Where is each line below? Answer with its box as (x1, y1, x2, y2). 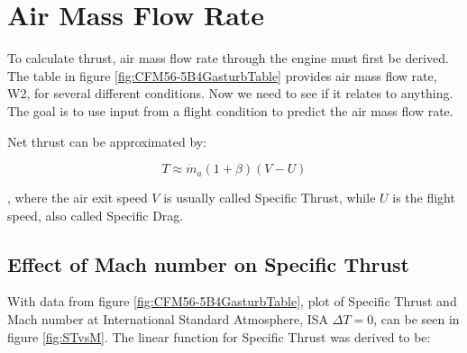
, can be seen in (373, 310, 460, 329)
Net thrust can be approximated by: (7, 131, 207, 150)
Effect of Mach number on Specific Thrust (7, 249, 409, 277)
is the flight (392, 188, 455, 207)
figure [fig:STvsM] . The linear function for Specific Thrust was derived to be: (7, 327, 431, 346)
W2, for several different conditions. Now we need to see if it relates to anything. (7, 84, 453, 103)
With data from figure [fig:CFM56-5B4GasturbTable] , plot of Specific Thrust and (7, 292, 457, 311)
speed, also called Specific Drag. (7, 205, 184, 224)
